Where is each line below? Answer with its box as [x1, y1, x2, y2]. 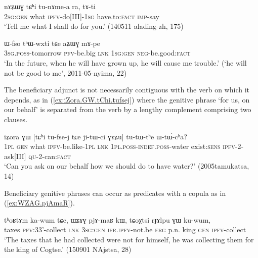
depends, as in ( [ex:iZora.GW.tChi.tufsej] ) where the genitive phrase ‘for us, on [4, 94, 250, 105]
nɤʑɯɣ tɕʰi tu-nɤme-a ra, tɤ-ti [4, 1, 96, 11]
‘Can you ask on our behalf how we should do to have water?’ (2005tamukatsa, [4, 161, 249, 171]
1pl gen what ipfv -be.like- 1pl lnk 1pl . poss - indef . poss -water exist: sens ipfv [4, 141, 235, 151]
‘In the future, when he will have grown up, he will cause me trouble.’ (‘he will [4, 57, 247, 68]
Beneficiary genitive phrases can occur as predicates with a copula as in [4, 187, 226, 198]
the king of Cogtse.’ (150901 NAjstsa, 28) [4, 244, 132, 254]
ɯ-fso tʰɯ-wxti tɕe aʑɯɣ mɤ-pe [4, 37, 100, 48]
